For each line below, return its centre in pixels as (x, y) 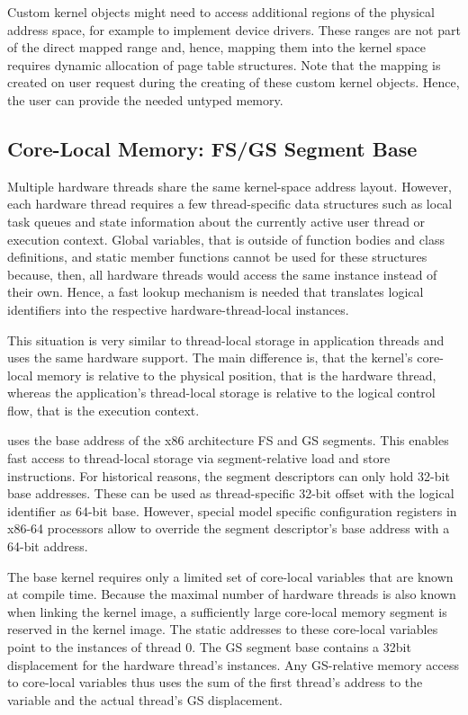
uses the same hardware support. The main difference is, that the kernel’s (210, 357)
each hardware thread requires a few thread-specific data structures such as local (230, 204)
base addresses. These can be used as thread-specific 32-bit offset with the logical (231, 493)
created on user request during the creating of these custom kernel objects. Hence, (234, 82)
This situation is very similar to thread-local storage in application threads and (226, 340)
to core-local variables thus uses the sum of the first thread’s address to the (215, 682)
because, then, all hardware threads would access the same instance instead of (222, 274)
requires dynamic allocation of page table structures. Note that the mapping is (224, 64)
